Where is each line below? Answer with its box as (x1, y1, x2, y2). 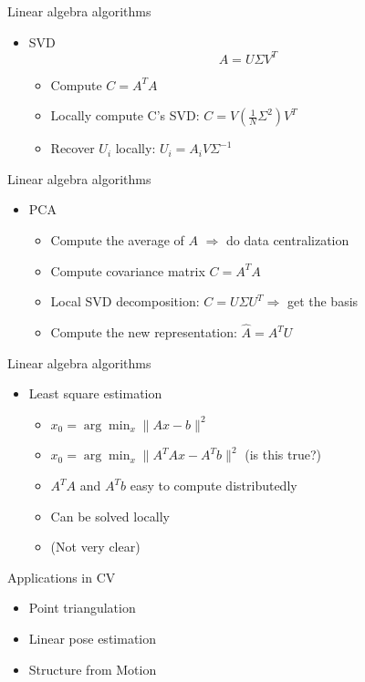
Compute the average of (50, 231, 184, 250)
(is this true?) (245, 445, 322, 464)
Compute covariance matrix (50, 261, 205, 280)
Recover (50, 139, 95, 158)
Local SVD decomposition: (50, 292, 200, 311)
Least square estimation (28, 384, 162, 403)
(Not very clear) (50, 537, 141, 556)
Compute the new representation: (50, 323, 237, 342)
